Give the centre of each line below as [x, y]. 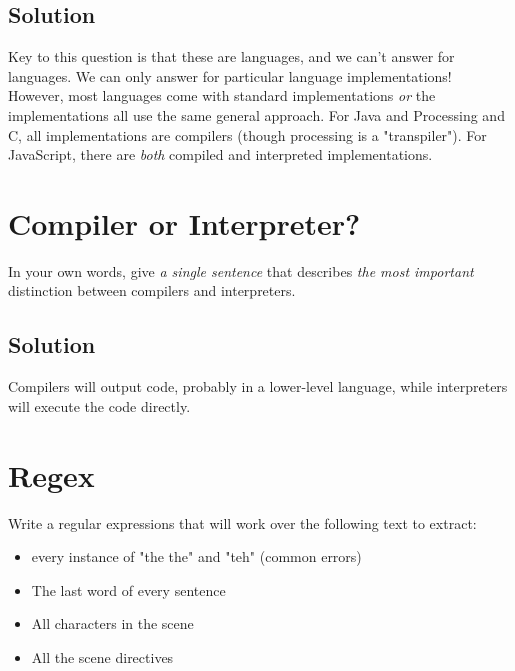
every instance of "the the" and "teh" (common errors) [196, 556]
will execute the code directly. [99, 405]
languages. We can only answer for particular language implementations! [230, 75]
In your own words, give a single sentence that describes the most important [241, 270]
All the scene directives [102, 656]
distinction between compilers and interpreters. [152, 290]
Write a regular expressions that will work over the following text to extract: [242, 522]
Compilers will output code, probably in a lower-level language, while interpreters [258, 386]
